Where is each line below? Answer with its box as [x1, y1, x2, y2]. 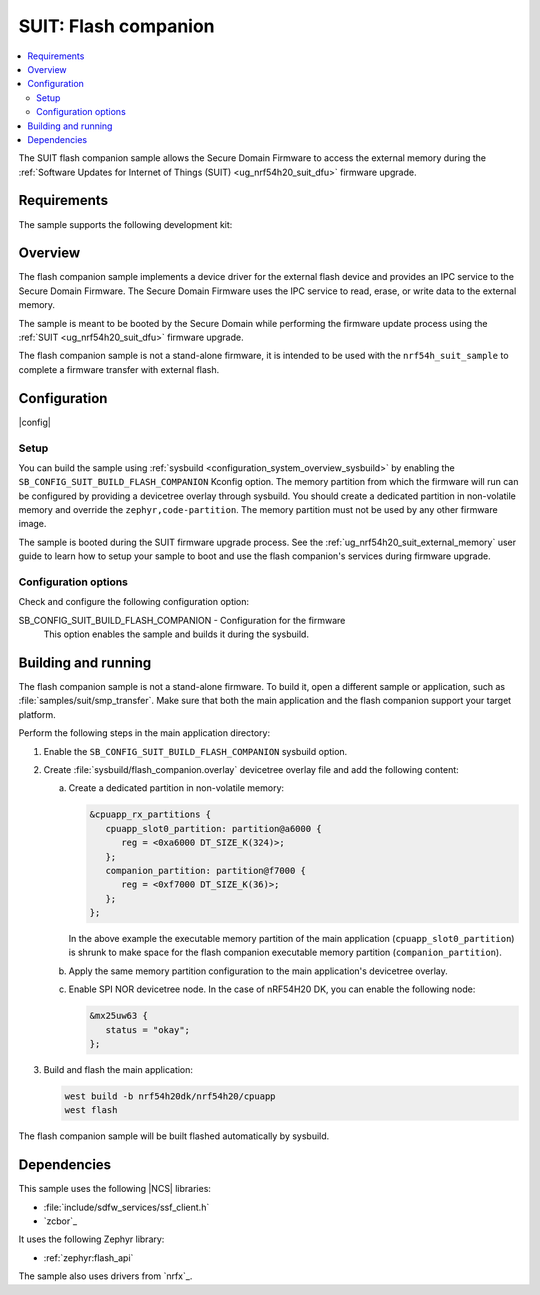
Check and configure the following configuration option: [18, 596, 250, 608]
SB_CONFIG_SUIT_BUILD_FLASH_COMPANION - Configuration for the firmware [18, 614, 346, 626]
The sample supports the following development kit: [18, 218, 233, 230]
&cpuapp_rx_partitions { [89, 809, 212, 820]
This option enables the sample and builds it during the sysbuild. [43, 628, 310, 640]
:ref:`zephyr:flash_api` [43, 1251, 134, 1264]
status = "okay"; [105, 1024, 190, 1035]
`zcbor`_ [43, 1215, 78, 1227]
